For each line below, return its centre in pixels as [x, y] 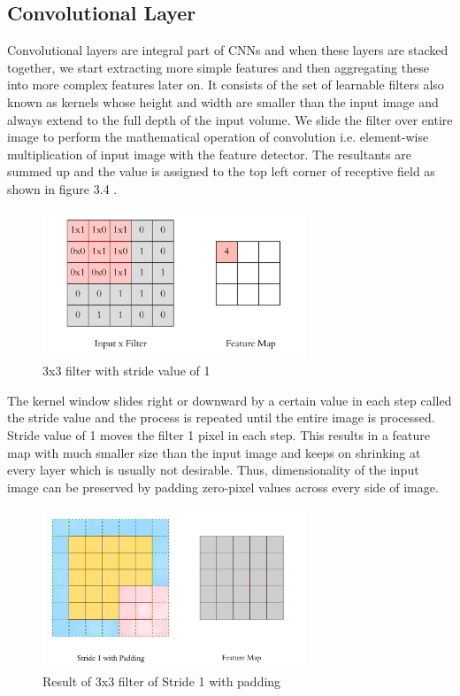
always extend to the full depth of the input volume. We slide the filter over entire [230, 119]
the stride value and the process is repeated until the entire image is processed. [221, 418]
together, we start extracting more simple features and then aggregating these [218, 67]
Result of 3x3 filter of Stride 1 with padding [162, 681]
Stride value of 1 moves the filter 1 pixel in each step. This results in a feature [219, 434]
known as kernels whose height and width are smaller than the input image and [223, 101]
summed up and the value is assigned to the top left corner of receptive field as [221, 171]
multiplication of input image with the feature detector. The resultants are [209, 154]
